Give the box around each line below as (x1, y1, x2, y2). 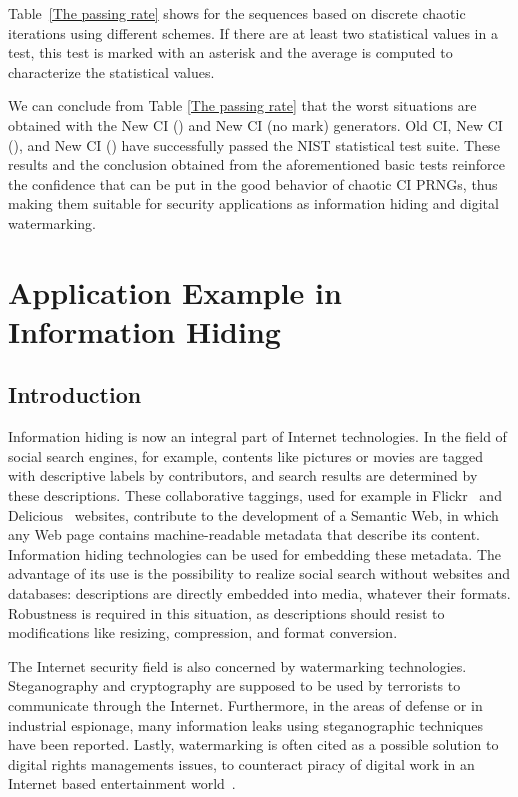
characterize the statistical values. (8, 61, 215, 82)
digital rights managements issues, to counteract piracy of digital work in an (8, 753, 475, 774)
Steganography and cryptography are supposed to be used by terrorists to (8, 675, 461, 696)
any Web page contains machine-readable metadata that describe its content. (8, 524, 481, 545)
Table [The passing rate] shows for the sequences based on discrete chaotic (8, 3, 466, 23)
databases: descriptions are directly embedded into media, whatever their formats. (8, 583, 511, 604)
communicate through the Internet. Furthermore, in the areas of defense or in (8, 695, 483, 716)
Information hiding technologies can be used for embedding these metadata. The (8, 543, 502, 564)
